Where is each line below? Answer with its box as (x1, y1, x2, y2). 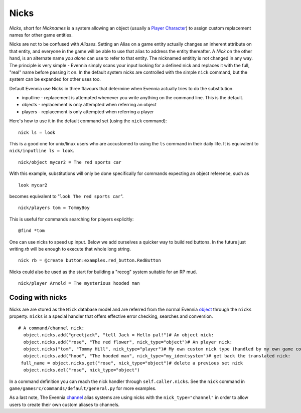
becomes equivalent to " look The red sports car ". (9, 193, 124, 199)
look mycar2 (18, 182, 48, 188)
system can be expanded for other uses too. (9, 76, 101, 82)
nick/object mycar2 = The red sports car (18, 159, 121, 165)
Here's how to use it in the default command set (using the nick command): (9, 118, 167, 124)
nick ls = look (18, 129, 56, 135)
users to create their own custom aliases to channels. (9, 401, 120, 407)
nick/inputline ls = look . (9, 148, 75, 154)
